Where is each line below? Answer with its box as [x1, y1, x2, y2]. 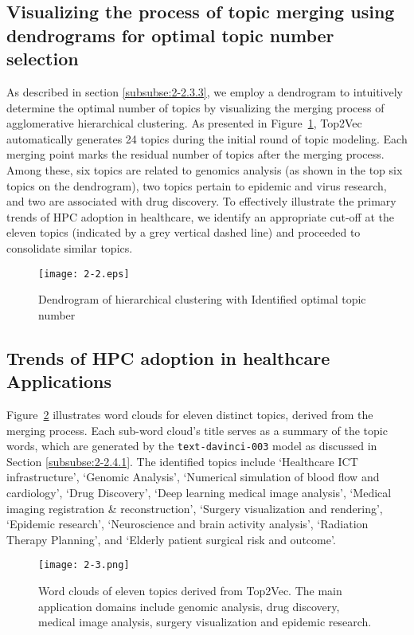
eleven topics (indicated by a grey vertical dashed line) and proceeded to [6, 224, 361, 241]
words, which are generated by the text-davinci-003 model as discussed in [6, 437, 377, 454]
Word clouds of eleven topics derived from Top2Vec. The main [38, 582, 342, 599]
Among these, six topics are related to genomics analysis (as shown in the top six [6, 161, 403, 178]
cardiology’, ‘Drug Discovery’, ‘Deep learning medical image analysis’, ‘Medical [6, 484, 392, 500]
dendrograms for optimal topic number [6, 22, 334, 47]
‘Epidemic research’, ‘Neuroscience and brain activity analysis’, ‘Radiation [6, 515, 369, 532]
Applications [6, 369, 112, 394]
